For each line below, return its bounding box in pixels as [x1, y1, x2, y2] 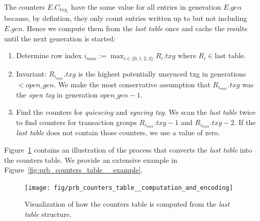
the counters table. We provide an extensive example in [4, 154, 177, 165]
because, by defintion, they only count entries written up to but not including [4, 13, 247, 23]
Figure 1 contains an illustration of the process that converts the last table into [4, 144, 252, 155]
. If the [234, 116, 256, 127]
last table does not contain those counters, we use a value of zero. [16, 127, 220, 138]
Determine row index [16, 50, 82, 61]
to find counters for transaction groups [16, 116, 137, 127]
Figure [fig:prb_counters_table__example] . [4, 164, 143, 175]
